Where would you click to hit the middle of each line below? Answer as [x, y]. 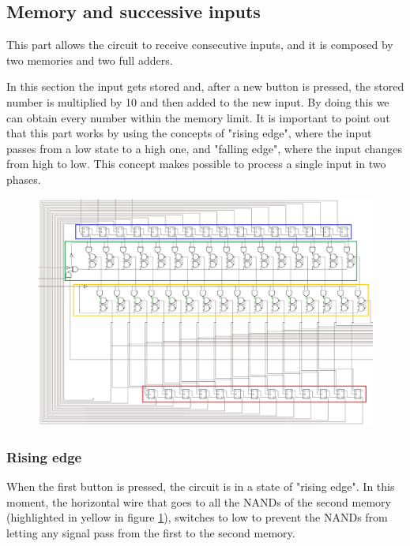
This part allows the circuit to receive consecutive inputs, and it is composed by [200, 45]
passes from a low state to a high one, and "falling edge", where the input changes [204, 148]
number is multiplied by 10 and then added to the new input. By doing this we [198, 101]
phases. [24, 179]
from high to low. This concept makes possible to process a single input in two [196, 164]
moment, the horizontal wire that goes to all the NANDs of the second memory [199, 501]
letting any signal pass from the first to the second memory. [151, 532]
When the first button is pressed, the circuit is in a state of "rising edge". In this [201, 486]
